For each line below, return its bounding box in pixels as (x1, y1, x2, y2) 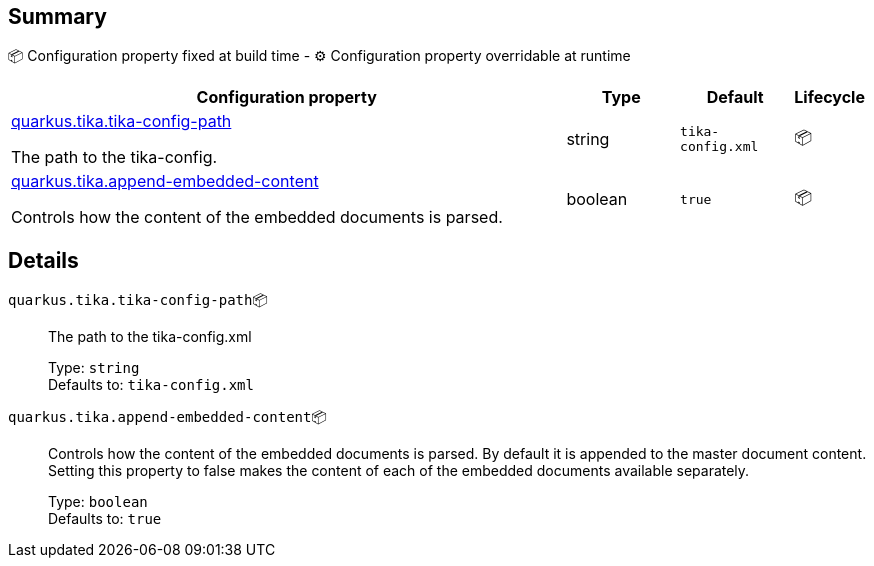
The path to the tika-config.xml (48, 328, 252, 346)
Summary (8, 4, 107, 29)
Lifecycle (794, 87, 865, 108)
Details (8, 247, 79, 273)
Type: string (48, 359, 140, 377)
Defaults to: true (48, 510, 162, 528)
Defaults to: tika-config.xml (48, 376, 254, 394)
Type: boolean (48, 493, 148, 511)
